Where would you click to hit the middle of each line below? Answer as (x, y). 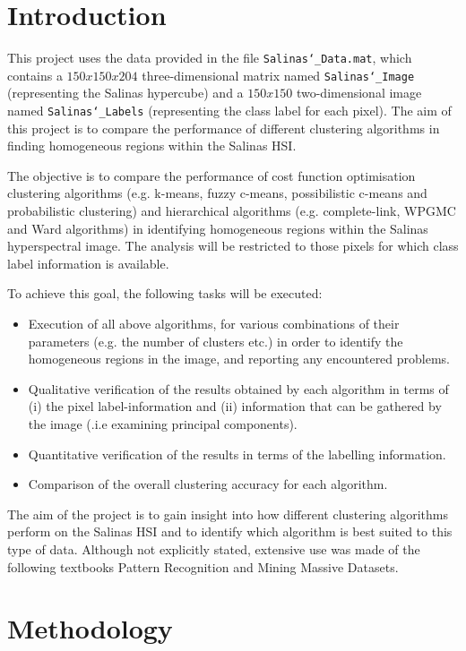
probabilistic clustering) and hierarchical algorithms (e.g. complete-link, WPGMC (232, 211)
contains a (35, 75)
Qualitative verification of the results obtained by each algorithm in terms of (238, 388)
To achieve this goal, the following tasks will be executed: (165, 293)
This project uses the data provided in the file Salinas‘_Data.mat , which (210, 58)
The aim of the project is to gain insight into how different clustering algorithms (228, 514)
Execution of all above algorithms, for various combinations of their (214, 324)
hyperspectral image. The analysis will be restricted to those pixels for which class (233, 246)
